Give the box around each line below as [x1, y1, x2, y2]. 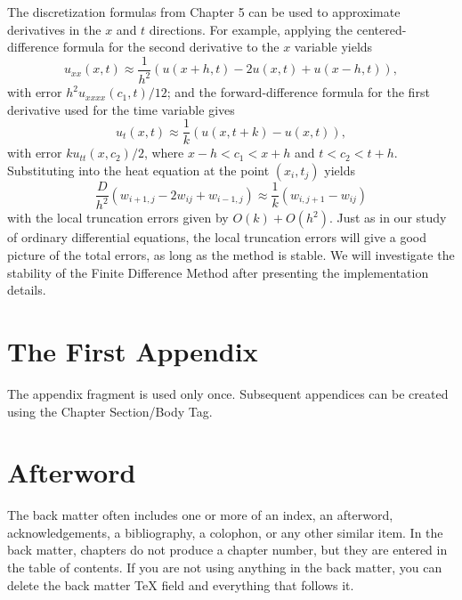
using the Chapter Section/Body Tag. [7, 401, 213, 420]
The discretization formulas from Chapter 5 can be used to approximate [7, 3, 401, 20]
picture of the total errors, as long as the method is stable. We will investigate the [7, 246, 455, 264]
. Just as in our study [328, 208, 447, 227]
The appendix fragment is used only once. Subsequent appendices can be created [7, 384, 449, 402]
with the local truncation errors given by [7, 208, 229, 227]
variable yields [294, 37, 373, 56]
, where [143, 143, 184, 162]
